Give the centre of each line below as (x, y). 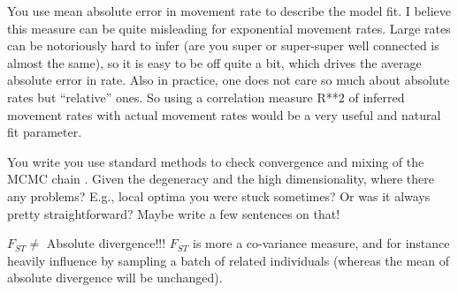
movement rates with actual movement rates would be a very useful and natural (224, 114)
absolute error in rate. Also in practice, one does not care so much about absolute (229, 80)
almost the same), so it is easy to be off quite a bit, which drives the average (214, 62)
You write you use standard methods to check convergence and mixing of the (216, 161)
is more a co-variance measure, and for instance (321, 243)
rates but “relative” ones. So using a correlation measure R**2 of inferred (206, 97)
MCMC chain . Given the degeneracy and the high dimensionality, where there (221, 179)
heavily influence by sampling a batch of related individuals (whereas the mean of (229, 260)
